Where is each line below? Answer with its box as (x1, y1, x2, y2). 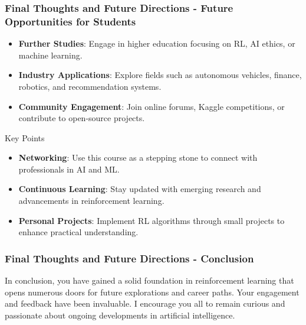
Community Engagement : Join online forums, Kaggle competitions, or (18, 100, 285, 112)
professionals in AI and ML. (18, 162, 120, 175)
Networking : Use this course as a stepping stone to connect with (18, 151, 258, 164)
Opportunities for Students (5, 14, 136, 28)
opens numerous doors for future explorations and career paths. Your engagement (5, 285, 300, 298)
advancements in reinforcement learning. (18, 194, 164, 207)
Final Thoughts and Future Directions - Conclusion (5, 251, 254, 265)
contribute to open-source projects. (18, 112, 145, 124)
